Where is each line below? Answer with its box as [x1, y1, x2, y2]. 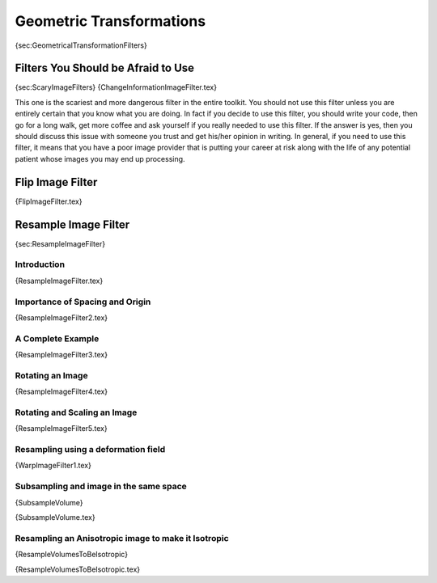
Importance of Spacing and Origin [15, 296, 151, 307]
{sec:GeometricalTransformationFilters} [15, 40, 147, 50]
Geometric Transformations [15, 12, 206, 30]
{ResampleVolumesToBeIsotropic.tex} [15, 564, 141, 574]
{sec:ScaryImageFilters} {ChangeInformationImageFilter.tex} [15, 82, 218, 92]
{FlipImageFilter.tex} [15, 196, 83, 206]
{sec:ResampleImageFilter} [15, 239, 105, 248]
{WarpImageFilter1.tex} [15, 461, 92, 471]
